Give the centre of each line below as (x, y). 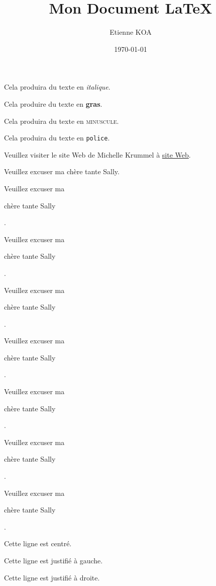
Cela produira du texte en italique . (57, 87)
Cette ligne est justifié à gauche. (53, 560)
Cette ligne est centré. (38, 543)
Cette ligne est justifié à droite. (52, 577)
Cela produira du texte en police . (57, 138)
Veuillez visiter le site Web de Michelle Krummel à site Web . (97, 154)
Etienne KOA (131, 32)
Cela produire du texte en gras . (53, 103)
